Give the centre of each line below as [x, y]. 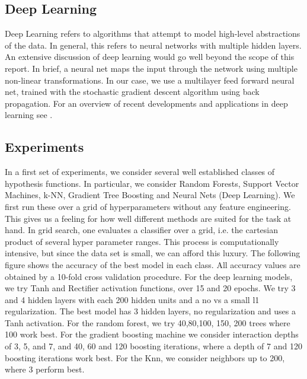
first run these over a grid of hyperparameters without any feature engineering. [148, 206]
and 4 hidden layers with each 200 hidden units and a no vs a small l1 [132, 299]
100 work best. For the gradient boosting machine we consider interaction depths [152, 334]
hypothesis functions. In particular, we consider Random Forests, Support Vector [152, 183]
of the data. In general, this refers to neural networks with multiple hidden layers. [153, 45]
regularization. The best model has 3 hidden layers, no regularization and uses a [150, 311]
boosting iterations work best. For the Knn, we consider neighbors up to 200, [145, 357]
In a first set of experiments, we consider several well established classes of [140, 172]
